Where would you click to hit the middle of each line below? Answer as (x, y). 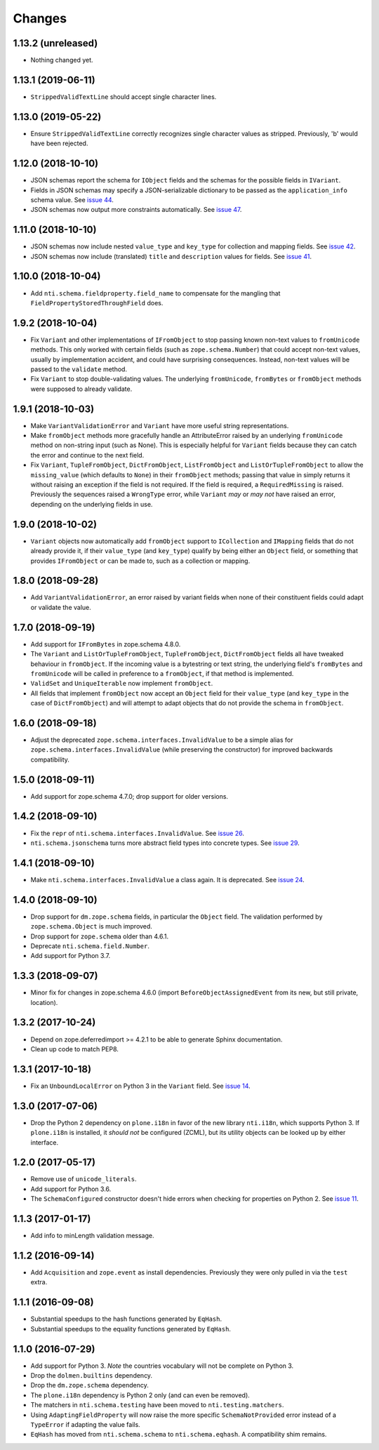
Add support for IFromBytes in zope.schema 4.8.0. (106, 644)
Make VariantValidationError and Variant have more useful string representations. (160, 425)
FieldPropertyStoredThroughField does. (97, 302)
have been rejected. (59, 143)
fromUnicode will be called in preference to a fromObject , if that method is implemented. (162, 673)
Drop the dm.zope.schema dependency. (89, 1385)
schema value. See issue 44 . (72, 199)
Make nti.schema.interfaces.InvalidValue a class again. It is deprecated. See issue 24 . (167, 879)
